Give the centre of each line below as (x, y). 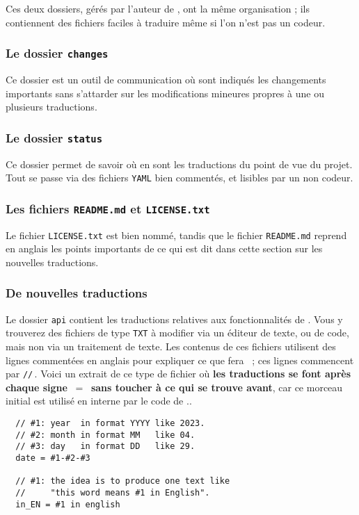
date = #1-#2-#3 (53, 458)
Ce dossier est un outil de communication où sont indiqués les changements (166, 79)
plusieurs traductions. (51, 107)
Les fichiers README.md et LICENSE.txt (108, 208)
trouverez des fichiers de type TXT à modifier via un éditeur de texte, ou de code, (177, 333)
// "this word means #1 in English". (113, 492)
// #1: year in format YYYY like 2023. (110, 423)
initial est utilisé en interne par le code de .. (99, 401)
